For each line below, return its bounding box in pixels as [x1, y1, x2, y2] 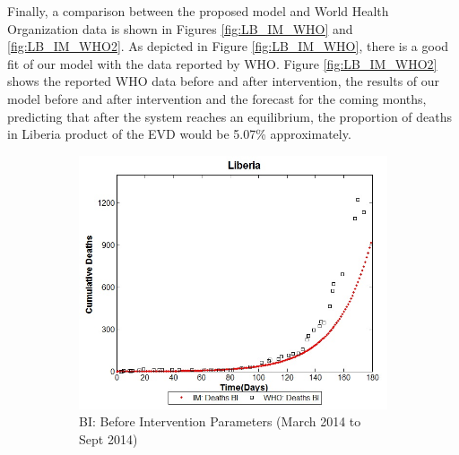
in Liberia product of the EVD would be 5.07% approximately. [7, 124, 351, 143]
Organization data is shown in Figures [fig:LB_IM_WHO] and [7, 19, 353, 38]
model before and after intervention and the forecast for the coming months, [7, 89, 427, 107]
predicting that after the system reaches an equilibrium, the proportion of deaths [7, 107, 453, 125]
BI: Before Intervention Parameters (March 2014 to [79, 412, 361, 431]
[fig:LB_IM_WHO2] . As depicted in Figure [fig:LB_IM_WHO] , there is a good [7, 37, 449, 56]
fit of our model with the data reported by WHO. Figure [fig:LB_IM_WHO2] [7, 54, 437, 73]
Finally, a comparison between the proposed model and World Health [7, 2, 389, 20]
